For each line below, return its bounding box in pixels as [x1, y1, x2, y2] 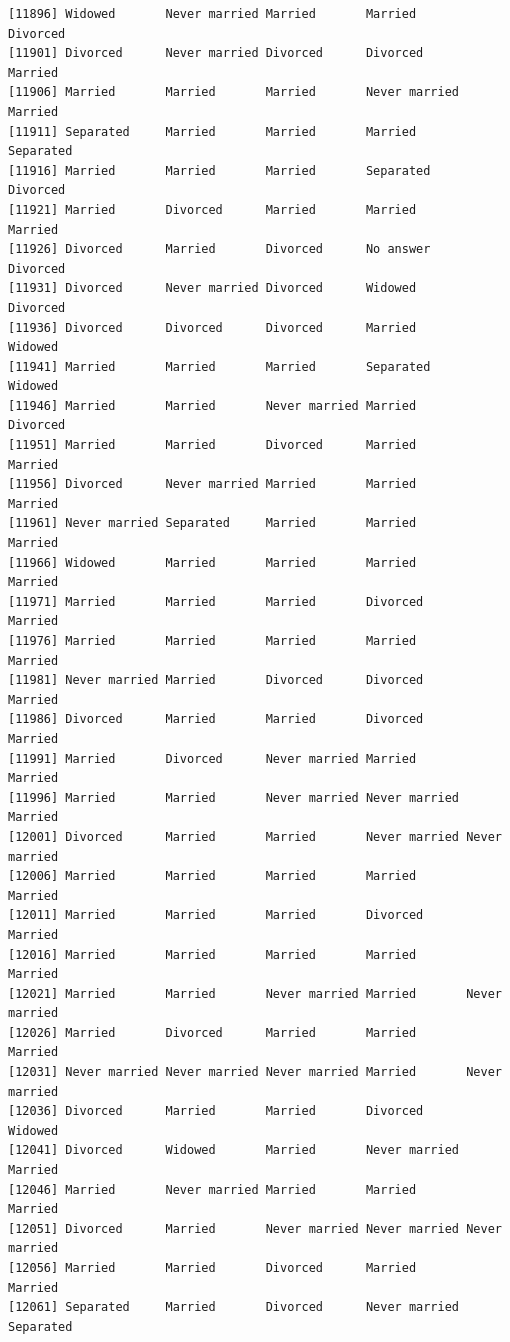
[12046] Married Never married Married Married [8, 1182, 417, 1197]
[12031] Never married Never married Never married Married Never [8, 1065, 502, 1080]
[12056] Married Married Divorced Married [8, 1261, 417, 1275]
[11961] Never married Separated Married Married [8, 516, 417, 531]
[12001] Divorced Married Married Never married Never [8, 829, 502, 844]
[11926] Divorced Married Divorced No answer [8, 242, 431, 257]
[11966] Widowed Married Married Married [8, 555, 417, 570]
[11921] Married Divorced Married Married [8, 202, 417, 217]
